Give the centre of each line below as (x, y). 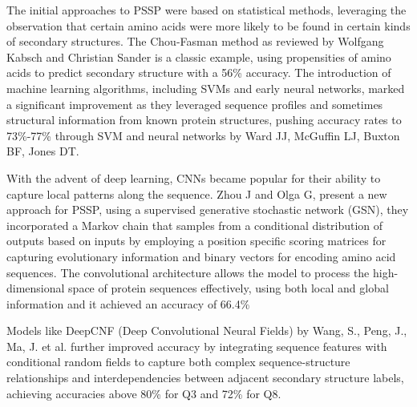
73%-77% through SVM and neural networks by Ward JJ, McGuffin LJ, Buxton (203, 135)
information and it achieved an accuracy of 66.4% (128, 303)
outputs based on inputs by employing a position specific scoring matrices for (196, 241)
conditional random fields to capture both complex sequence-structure (178, 362)
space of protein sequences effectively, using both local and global (229, 288)
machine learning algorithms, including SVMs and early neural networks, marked (206, 88)
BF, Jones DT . (43, 151)
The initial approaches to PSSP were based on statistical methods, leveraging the (206, 10)
